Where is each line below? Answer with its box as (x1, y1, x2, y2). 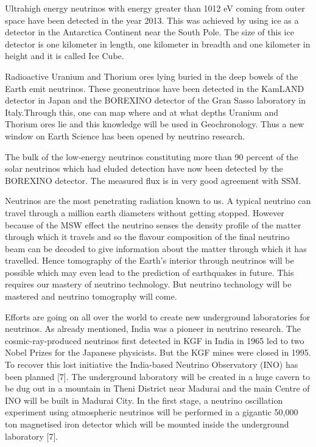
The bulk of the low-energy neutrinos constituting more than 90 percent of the (5, 150, 298, 163)
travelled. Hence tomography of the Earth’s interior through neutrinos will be (5, 254, 294, 267)
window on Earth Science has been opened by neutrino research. (5, 129, 245, 142)
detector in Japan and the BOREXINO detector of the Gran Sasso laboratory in (5, 94, 306, 107)
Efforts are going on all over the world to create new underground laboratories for (5, 310, 311, 323)
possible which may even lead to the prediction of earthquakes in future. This (5, 266, 294, 278)
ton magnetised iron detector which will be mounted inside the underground (5, 418, 289, 430)
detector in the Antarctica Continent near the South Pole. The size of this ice (5, 26, 294, 38)
